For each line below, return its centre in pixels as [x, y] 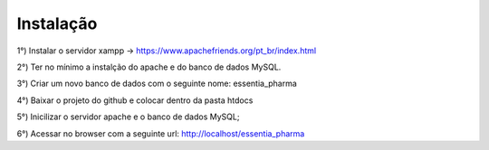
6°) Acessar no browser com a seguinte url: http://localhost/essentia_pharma [161, 133]
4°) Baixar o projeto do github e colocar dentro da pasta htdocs [135, 100]
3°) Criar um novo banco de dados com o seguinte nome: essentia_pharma [157, 84]
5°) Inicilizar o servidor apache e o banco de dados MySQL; [128, 117]
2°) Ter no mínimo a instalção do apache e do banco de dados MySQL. [149, 67]
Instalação [57, 23]
